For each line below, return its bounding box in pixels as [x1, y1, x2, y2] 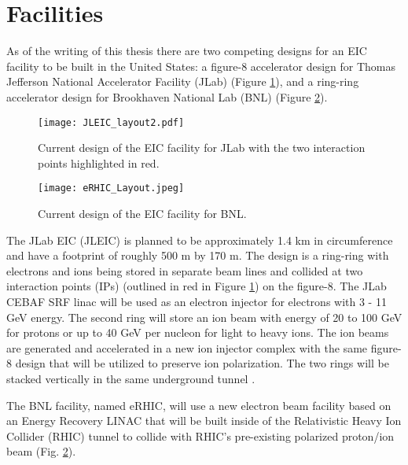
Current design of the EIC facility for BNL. [38, 205, 247, 221]
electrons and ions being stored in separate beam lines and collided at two [6, 262, 363, 279]
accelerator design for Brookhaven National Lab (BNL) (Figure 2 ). [6, 88, 328, 105]
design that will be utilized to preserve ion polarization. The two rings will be [15, 355, 389, 371]
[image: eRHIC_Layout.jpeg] [38, 183, 185, 194]
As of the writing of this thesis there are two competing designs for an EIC [6, 42, 367, 59]
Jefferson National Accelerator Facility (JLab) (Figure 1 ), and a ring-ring [6, 73, 359, 90]
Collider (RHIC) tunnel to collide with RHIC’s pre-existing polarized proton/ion [6, 427, 395, 444]
